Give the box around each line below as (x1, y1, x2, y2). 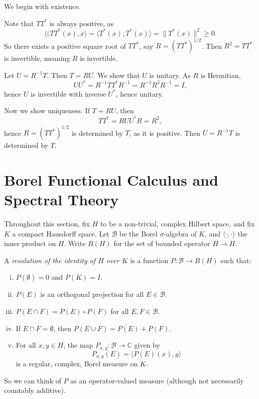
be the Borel (119, 228, 158, 238)
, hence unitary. (115, 88, 164, 99)
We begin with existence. (4, 1, 81, 11)
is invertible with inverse (31, 88, 106, 99)
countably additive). (4, 385, 66, 395)
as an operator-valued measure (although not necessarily (70, 375, 244, 385)
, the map (63, 340, 93, 350)
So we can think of (4, 375, 61, 385)
